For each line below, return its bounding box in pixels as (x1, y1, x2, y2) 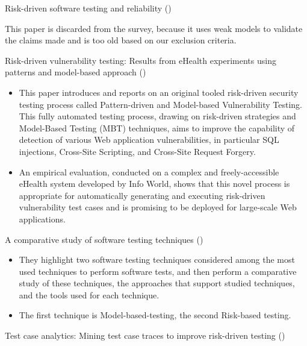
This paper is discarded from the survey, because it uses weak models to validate (5, 22, 303, 34)
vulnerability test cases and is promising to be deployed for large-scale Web (19, 201, 297, 213)
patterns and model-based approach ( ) (5, 66, 146, 78)
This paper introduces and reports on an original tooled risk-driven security (19, 86, 299, 98)
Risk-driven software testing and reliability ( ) (5, 2, 172, 14)
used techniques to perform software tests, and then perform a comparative (19, 265, 297, 277)
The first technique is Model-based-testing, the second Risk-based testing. (19, 309, 291, 321)
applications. (19, 212, 66, 225)
